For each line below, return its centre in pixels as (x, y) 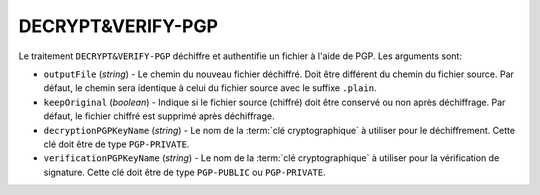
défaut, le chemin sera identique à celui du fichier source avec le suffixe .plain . (210, 88)
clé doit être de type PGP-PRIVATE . (116, 144)
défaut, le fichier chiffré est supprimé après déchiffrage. (159, 116)
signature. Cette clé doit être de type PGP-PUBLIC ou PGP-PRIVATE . (184, 172)
